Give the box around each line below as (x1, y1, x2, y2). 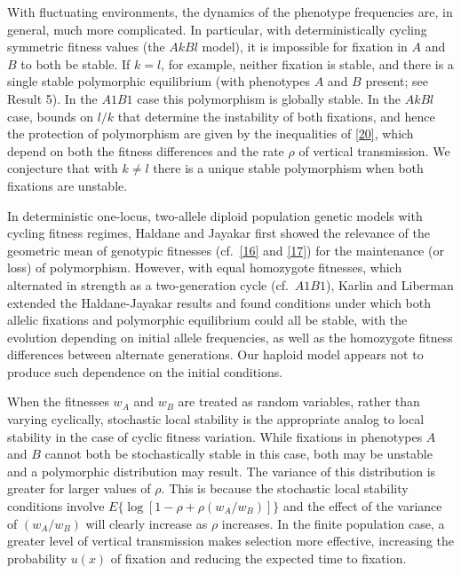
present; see (365, 72, 428, 90)
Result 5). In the (7, 89, 98, 107)
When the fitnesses (7, 392, 109, 411)
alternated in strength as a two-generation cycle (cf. (7, 275, 289, 294)
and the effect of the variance (282, 497, 442, 515)
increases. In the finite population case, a (221, 514, 445, 532)
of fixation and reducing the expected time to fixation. (110, 548, 407, 567)
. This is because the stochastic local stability (161, 479, 409, 498)
